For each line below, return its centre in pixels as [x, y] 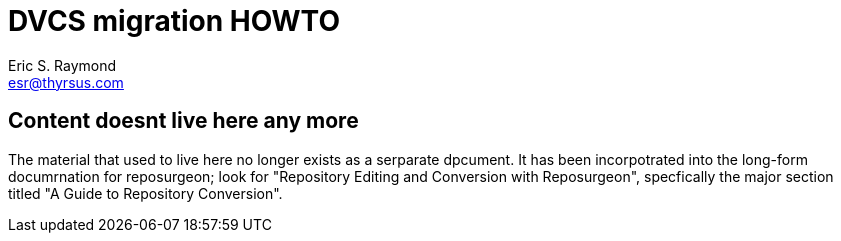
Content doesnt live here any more [183, 121]
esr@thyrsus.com [66, 82]
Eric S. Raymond [62, 65]
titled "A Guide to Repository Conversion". [145, 193]
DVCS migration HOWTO [174, 21]
